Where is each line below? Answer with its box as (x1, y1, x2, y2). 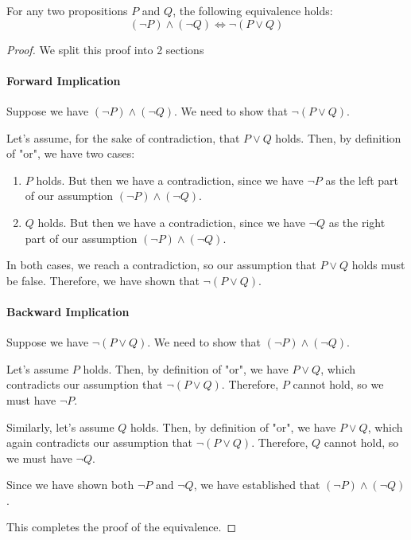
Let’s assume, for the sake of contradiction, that (6, 129, 240, 146)
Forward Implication (6, 72, 121, 88)
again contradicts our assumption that (6, 434, 193, 451)
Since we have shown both (6, 476, 134, 493)
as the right (328, 213, 386, 230)
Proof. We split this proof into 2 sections (6, 41, 204, 57)
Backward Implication (6, 303, 130, 319)
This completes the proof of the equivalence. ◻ (6, 518, 237, 535)
